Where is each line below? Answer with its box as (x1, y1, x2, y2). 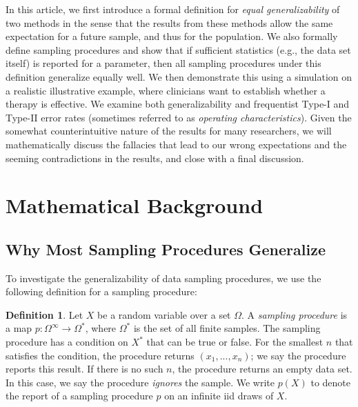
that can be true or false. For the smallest (146, 335, 324, 349)
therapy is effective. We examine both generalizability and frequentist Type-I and (6, 97, 350, 111)
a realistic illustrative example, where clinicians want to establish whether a (6, 83, 326, 97)
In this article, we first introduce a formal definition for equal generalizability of (6, 2, 340, 16)
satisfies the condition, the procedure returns (6, 348, 195, 362)
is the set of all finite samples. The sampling (133, 321, 321, 335)
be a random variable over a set (97, 307, 231, 321)
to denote (310, 375, 350, 389)
